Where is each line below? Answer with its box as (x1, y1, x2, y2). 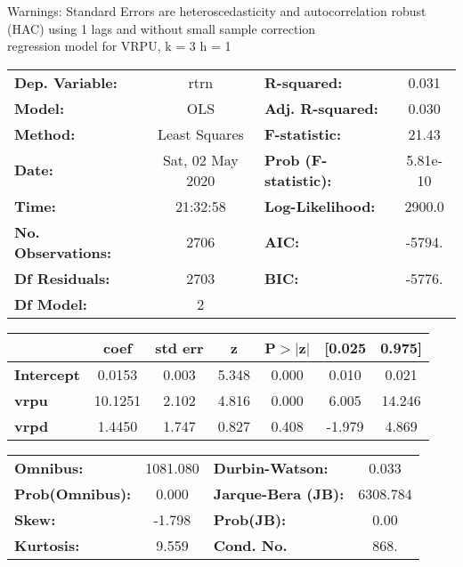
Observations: (14, 241, 112, 263)
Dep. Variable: (14, 71, 118, 93)
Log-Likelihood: (264, 195, 376, 216)
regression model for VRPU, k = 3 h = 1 (7, 36, 231, 55)
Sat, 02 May (162, 149, 239, 170)
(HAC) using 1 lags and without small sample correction (7, 19, 316, 37)
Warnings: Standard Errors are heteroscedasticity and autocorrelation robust (7, 2, 426, 20)
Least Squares (157, 123, 244, 144)
